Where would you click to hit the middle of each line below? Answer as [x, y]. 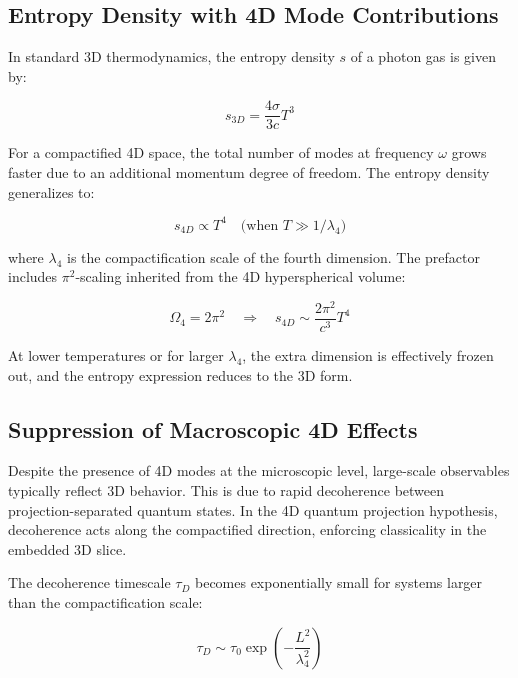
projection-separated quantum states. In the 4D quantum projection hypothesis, [253, 509]
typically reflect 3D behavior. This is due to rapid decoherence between [226, 490]
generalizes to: [51, 191]
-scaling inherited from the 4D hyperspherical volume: [240, 276]
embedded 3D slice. [67, 548]
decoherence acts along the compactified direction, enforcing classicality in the [247, 529]
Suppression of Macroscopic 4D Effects [213, 428]
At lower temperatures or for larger [116, 355]
